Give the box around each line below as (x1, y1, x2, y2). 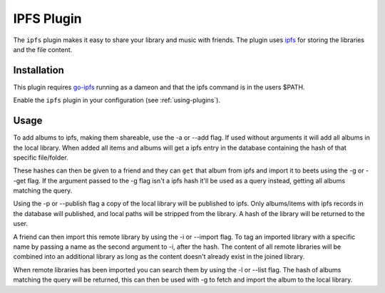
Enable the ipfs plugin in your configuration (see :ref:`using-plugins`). (13, 96, 221, 105)
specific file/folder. (13, 153, 68, 162)
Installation (13, 64, 64, 76)
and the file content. (13, 45, 73, 53)
